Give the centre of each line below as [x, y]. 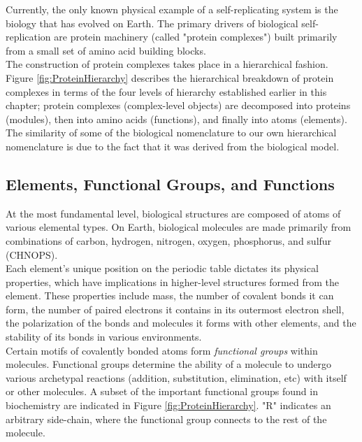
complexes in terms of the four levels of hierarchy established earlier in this [166, 91]
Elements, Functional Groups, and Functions [170, 184]
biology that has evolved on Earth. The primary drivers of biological [152, 23]
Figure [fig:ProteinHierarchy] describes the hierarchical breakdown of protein [170, 77]
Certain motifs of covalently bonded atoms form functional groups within [162, 350]
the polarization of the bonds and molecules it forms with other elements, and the [181, 323]
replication [28, 37]
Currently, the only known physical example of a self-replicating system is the [172, 9]
